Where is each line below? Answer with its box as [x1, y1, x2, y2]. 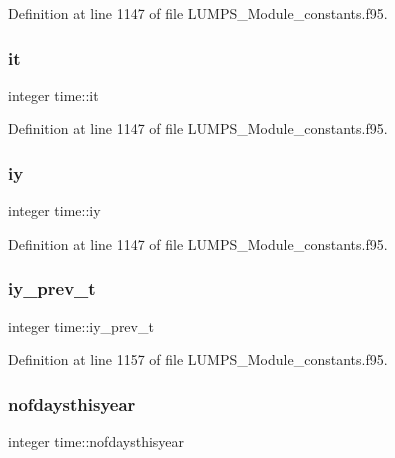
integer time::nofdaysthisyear [8, 431, 185, 452]
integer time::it [8, 84, 99, 105]
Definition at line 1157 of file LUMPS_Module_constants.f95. [8, 349, 388, 370]
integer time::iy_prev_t [8, 315, 154, 336]
